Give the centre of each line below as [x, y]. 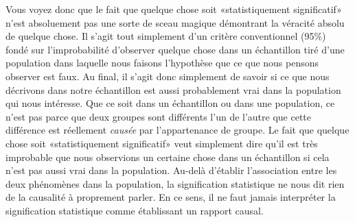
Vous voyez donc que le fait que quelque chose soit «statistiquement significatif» [174, 9]
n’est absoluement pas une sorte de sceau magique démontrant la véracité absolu [175, 22]
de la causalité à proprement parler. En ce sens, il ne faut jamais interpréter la [171, 197]
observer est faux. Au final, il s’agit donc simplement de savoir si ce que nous [168, 76]
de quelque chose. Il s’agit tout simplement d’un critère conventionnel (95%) [166, 36]
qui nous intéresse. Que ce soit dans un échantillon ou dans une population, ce [170, 103]
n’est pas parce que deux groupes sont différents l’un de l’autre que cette [159, 116]
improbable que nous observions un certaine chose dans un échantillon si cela [168, 157]
